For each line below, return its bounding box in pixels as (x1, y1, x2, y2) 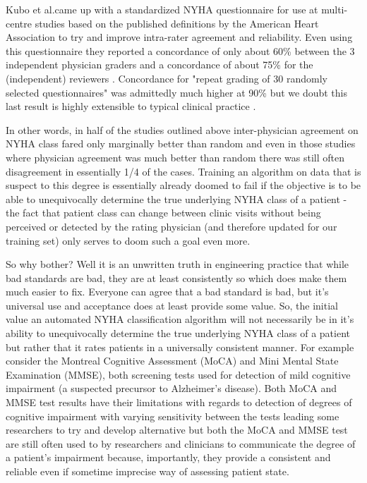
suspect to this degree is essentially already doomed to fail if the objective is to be (6, 178, 361, 192)
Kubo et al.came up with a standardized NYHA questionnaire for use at (6, 2, 318, 16)
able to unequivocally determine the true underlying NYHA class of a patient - (6, 191, 347, 206)
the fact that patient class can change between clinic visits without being (6, 205, 321, 220)
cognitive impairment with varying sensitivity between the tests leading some (6, 408, 339, 423)
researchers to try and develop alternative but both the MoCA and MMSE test (6, 422, 348, 437)
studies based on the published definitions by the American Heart (35, 16, 319, 30)
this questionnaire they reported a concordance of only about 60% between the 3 (6, 43, 355, 58)
